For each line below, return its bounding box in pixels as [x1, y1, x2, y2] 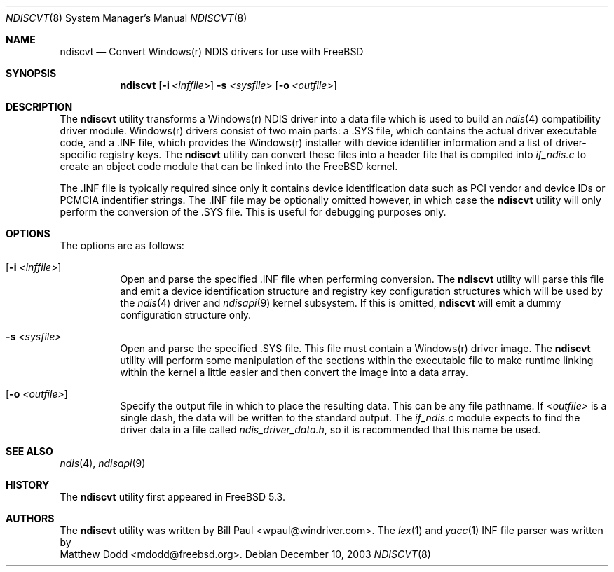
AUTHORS [6, 512, 55, 524]
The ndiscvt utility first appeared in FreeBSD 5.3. [60, 491, 285, 503]
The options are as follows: [60, 239, 184, 251]
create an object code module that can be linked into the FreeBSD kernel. [60, 160, 398, 172]
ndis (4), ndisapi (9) [60, 457, 146, 469]
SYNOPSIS [6, 67, 57, 79]
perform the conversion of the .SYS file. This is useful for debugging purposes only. [60, 206, 446, 218]
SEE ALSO [6, 445, 53, 457]
